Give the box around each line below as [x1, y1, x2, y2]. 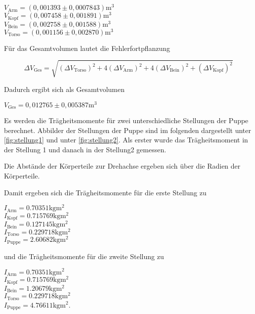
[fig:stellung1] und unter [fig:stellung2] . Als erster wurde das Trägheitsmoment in [4, 135, 248, 145]
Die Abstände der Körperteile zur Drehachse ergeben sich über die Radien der [4, 161, 241, 171]
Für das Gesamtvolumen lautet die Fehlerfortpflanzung [4, 43, 170, 53]
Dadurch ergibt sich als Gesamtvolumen [4, 84, 125, 94]
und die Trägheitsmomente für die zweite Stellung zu [4, 251, 164, 261]
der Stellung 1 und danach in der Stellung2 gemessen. [4, 144, 167, 154]
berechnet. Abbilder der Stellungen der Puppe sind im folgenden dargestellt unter [4, 125, 251, 135]
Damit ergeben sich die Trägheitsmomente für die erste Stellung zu [4, 187, 207, 197]
